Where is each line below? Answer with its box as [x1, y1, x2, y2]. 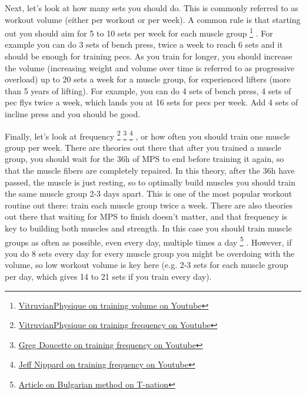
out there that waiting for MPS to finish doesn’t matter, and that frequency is [5, 210, 288, 223]
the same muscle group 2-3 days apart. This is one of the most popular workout [5, 187, 292, 200]
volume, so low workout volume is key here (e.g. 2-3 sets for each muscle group [5, 259, 288, 271]
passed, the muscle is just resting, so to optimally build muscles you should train [5, 176, 295, 188]
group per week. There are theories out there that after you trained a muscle [5, 141, 281, 153]
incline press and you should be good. [5, 108, 141, 120]
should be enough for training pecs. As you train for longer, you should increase [5, 50, 292, 62]
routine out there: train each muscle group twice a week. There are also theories [5, 198, 293, 211]
